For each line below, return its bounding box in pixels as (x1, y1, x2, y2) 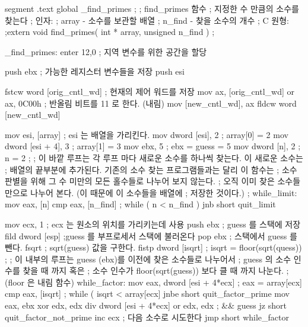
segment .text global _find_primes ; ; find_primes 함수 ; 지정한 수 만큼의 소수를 (5, 2, 299, 14)
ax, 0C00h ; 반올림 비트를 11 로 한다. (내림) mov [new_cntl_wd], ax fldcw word (5, 97, 297, 109)
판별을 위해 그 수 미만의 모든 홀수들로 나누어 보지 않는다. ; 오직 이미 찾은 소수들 (5, 175, 301, 187)
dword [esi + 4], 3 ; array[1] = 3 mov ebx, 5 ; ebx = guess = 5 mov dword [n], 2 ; (5, 140, 301, 152)
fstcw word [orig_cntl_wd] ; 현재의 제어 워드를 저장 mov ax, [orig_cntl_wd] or (5, 85, 294, 97)
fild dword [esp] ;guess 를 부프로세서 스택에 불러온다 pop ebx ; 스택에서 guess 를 (5, 229, 297, 242)
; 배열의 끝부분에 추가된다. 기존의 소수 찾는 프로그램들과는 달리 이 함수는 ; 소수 (5, 163, 297, 175)
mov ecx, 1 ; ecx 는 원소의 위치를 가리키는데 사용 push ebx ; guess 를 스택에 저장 (5, 217, 301, 230)
